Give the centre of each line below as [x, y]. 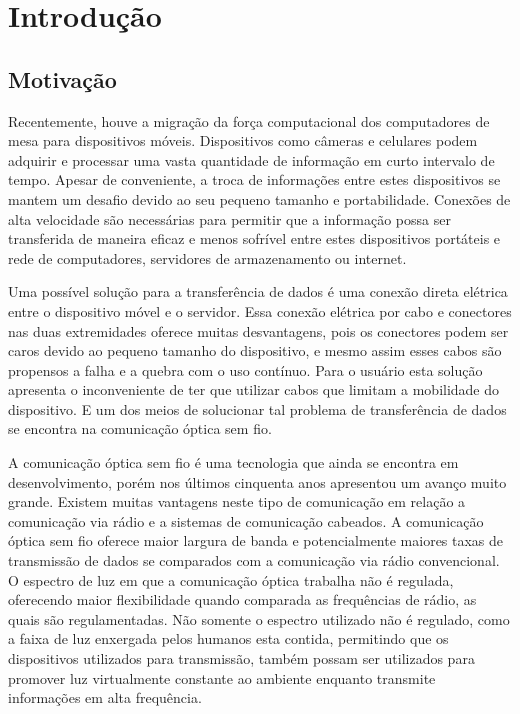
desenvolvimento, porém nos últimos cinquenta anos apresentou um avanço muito [257, 481]
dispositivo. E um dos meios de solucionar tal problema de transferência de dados [257, 408]
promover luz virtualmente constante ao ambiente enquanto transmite [222, 677]
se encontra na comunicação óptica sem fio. [140, 428]
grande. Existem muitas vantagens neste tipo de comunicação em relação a [237, 501]
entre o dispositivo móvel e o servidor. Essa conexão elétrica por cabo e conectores [260, 310]
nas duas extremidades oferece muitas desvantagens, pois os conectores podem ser [258, 330]
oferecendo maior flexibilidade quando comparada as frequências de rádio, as [242, 599]
